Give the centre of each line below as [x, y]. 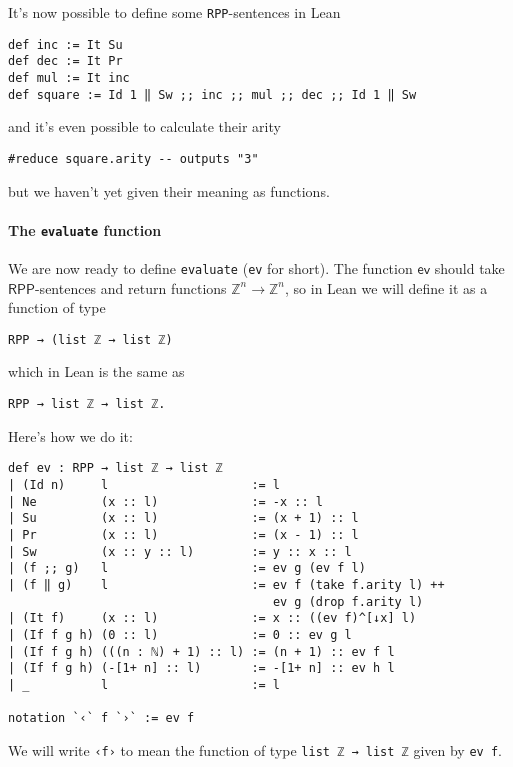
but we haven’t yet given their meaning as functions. [169, 190]
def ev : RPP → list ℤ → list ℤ [115, 468]
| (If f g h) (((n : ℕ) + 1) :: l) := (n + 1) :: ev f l [201, 651]
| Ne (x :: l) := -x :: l [165, 501]
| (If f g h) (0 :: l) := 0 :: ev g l [180, 634]
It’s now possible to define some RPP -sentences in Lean [174, 12]
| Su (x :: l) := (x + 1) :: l [183, 518]
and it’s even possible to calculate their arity [144, 126]
